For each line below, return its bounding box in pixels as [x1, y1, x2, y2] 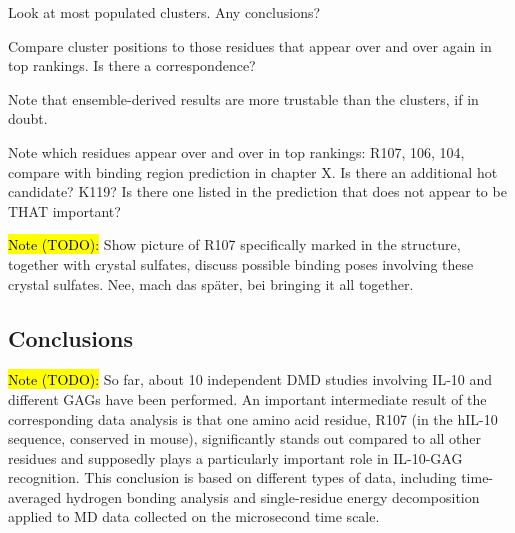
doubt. [8, 108, 48, 129]
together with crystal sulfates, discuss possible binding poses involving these [8, 253, 474, 274]
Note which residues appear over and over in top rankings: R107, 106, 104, [8, 141, 465, 162]
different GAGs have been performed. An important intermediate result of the [8, 388, 487, 409]
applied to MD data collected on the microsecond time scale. [8, 506, 380, 527]
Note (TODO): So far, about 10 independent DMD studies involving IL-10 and [8, 369, 493, 390]
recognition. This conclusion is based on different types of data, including [8, 467, 457, 488]
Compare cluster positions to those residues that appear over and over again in [8, 35, 492, 56]
